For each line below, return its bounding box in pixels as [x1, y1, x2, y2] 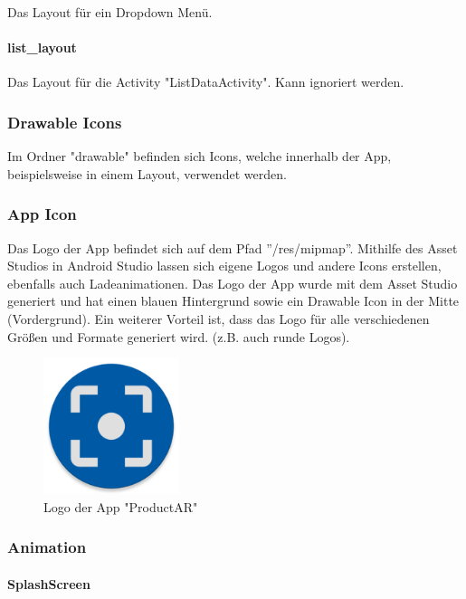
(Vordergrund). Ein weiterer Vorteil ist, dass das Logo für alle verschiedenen [7, 309, 430, 328]
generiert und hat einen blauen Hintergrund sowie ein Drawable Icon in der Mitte [7, 291, 460, 310]
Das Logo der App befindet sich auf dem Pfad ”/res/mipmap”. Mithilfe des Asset [7, 238, 458, 257]
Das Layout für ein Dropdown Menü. [7, 3, 213, 21]
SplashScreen [7, 574, 90, 593]
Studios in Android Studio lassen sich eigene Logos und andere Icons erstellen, [7, 256, 442, 275]
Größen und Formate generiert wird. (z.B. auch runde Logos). [7, 327, 350, 346]
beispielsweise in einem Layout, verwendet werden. [7, 164, 287, 183]
